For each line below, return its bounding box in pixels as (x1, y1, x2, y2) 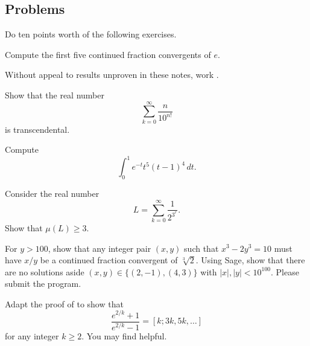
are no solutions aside (5, 265, 84, 278)
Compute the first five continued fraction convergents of (5, 48, 211, 60)
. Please (271, 265, 299, 278)
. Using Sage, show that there (195, 254, 305, 266)
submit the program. (5, 277, 81, 290)
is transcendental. (5, 123, 70, 135)
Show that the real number (5, 88, 104, 101)
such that (184, 242, 219, 254)
